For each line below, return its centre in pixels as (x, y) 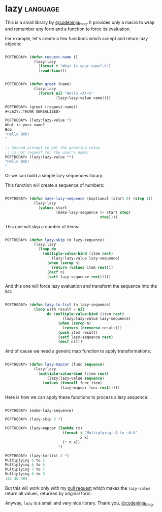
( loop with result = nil (59, 309)
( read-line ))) (53, 71)
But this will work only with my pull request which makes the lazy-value (78, 488)
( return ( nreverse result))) (92, 328)
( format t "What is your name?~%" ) (75, 66)
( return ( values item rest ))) (82, 267)
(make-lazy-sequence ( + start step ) (94, 212)
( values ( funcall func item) (72, 383)
